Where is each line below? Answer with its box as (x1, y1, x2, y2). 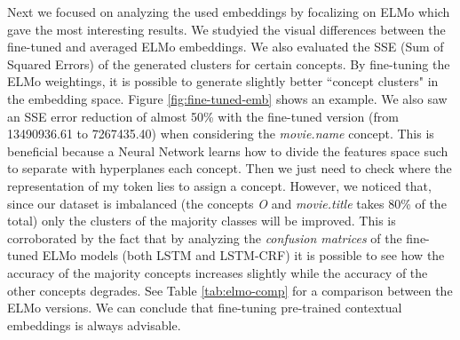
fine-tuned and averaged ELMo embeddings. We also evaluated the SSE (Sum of (7, 37, 444, 56)
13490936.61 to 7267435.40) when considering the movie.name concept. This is (7, 124, 434, 143)
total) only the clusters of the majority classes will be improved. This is (7, 211, 396, 230)
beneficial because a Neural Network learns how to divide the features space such (7, 141, 448, 160)
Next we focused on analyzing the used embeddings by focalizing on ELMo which (7, 3, 450, 20)
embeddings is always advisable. (7, 315, 181, 334)
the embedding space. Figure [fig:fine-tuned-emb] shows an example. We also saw (7, 89, 448, 107)
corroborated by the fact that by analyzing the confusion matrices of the (7, 228, 402, 247)
